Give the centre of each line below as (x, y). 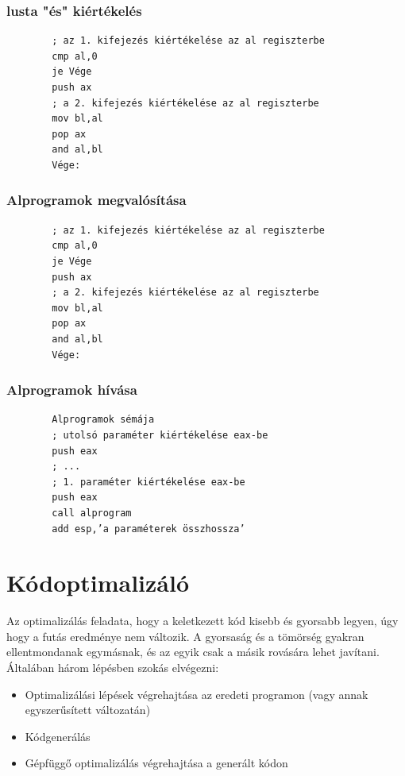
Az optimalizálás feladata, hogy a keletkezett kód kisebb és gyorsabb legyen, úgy (202, 621)
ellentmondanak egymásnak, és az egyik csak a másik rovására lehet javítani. (193, 652)
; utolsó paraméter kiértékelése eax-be (160, 435)
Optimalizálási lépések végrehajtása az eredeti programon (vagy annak (197, 694)
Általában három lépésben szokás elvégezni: (113, 667)
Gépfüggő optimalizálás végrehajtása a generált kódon (156, 763)
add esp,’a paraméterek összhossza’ (148, 529)
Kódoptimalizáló (98, 583)
